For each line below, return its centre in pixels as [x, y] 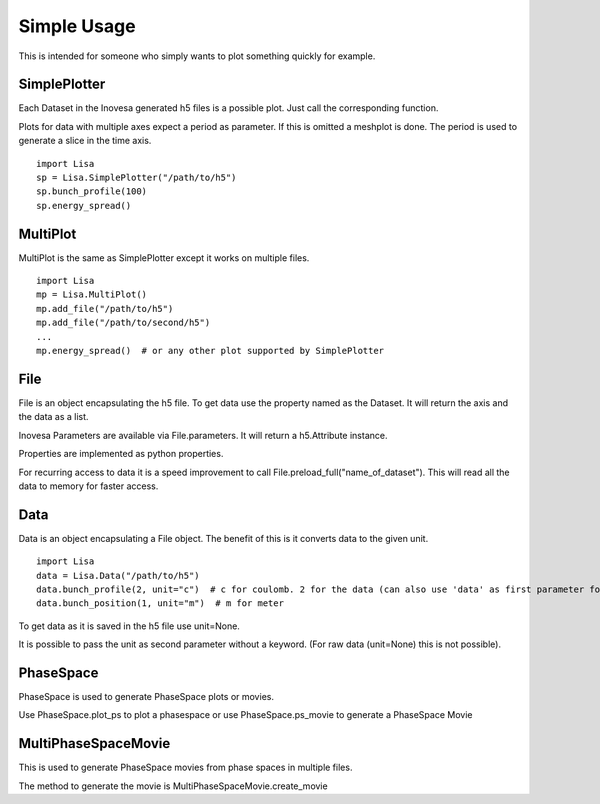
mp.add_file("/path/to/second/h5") [123, 323]
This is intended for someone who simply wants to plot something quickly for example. [197, 56]
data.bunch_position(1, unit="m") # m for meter [160, 603]
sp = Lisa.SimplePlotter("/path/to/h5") [136, 178]
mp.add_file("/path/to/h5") [105, 308]
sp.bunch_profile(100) [92, 191]
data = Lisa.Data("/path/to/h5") [118, 575]
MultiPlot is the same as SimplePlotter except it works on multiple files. [164, 257]
